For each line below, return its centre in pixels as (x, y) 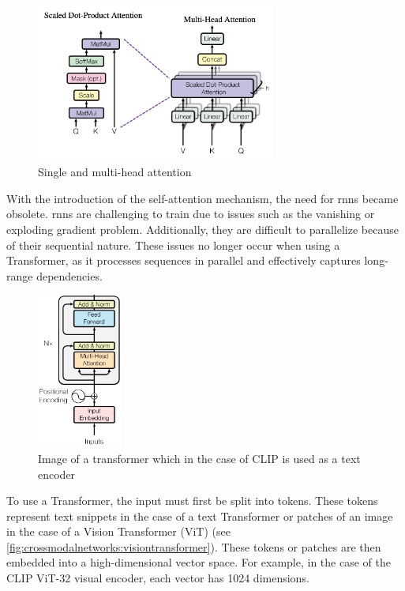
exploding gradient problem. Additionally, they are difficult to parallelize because (202, 230)
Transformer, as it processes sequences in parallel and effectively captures (184, 260)
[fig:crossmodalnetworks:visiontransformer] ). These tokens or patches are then (194, 546)
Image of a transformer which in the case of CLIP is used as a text (199, 458)
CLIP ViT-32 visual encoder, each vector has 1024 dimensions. (158, 578)
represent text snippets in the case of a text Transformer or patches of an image (200, 516)
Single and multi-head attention (115, 172)
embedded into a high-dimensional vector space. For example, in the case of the (199, 562)
